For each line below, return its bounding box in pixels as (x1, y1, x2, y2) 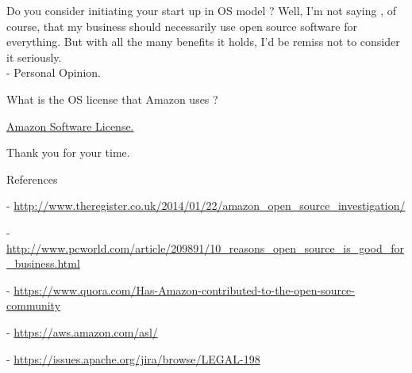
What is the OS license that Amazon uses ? (6, 90, 218, 107)
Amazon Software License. (6, 117, 134, 134)
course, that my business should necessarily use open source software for (6, 17, 357, 34)
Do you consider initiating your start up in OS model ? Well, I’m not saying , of (6, 2, 396, 18)
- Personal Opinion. (6, 64, 101, 81)
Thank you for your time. (6, 144, 130, 161)
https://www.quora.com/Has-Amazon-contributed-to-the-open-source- (13, 281, 356, 298)
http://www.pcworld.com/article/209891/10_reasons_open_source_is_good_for (6, 239, 405, 256)
